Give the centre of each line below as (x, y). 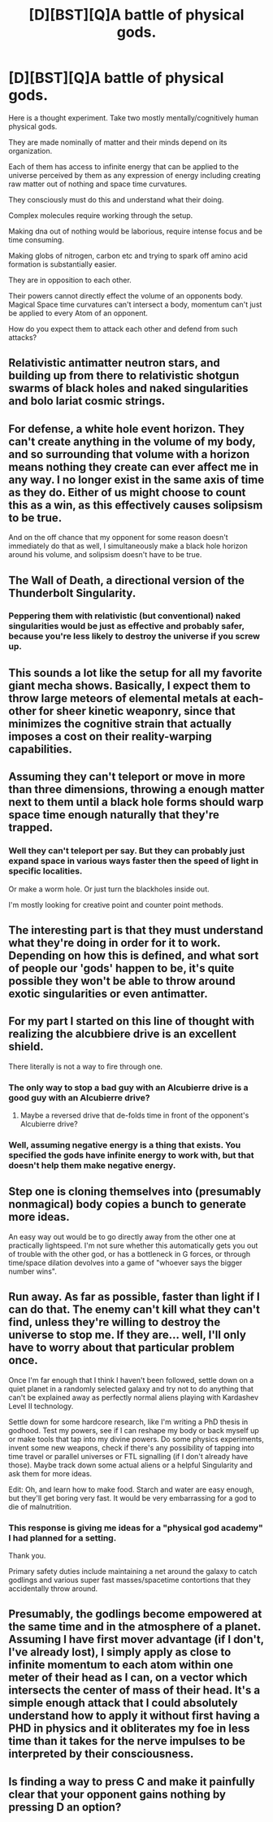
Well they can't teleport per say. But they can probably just (127, 851)
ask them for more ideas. (50, 1473)
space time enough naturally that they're (114, 815)
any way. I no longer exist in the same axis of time (136, 479)
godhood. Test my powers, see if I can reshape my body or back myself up (134, 1430)
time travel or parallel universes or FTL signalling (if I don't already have (128, 1456)
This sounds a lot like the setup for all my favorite (135, 673)
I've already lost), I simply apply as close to (120, 1652)
